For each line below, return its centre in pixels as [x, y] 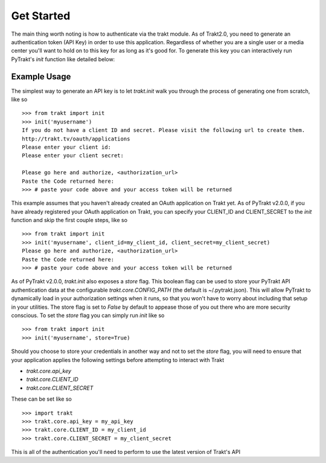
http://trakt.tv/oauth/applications [76, 139]
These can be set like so [41, 399]
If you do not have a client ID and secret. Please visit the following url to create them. [164, 130]
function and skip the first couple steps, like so [69, 220]
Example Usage [41, 77]
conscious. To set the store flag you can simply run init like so [88, 315]
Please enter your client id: [67, 147]
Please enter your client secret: [73, 156]
